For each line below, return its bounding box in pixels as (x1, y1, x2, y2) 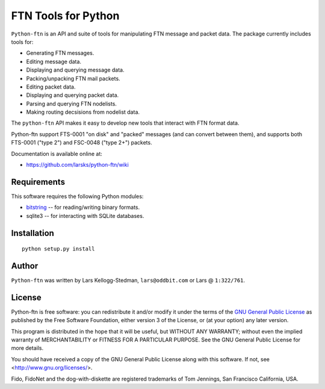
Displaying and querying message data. (26, 66, 125, 73)
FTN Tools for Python (11, 9, 120, 22)
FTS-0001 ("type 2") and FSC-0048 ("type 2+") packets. (11, 139, 153, 146)
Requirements (11, 176, 66, 187)
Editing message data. (26, 58, 81, 65)
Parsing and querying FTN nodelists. (26, 100, 117, 107)
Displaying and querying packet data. (26, 92, 119, 99)
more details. (11, 344, 44, 352)
